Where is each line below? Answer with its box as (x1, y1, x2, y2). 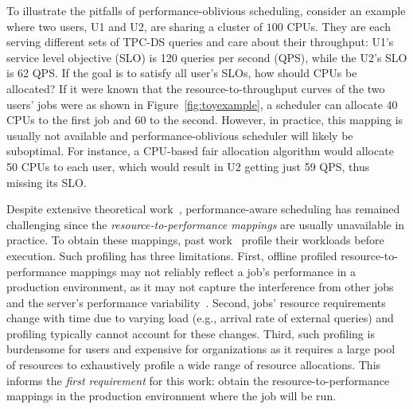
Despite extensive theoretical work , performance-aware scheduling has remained (6, 201, 400, 217)
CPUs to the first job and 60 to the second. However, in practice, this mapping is (6, 111, 403, 128)
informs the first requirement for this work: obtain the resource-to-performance (6, 372, 390, 388)
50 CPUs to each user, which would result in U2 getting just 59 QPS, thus (6, 158, 370, 174)
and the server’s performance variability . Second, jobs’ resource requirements (6, 294, 386, 310)
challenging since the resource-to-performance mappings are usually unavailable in (6, 216, 405, 232)
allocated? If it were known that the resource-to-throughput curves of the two (6, 80, 385, 96)
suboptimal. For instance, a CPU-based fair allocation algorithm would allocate (6, 142, 394, 159)
